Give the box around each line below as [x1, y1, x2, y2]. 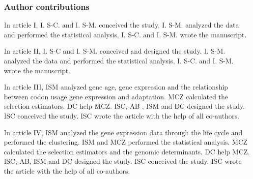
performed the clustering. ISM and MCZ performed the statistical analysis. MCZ [4, 137, 248, 147]
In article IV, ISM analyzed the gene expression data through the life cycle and [4, 127, 243, 137]
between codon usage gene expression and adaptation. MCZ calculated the [4, 91, 228, 101]
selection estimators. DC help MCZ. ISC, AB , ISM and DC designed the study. [4, 101, 245, 111]
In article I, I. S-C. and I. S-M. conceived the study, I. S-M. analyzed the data [4, 20, 239, 30]
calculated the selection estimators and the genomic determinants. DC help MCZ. [4, 146, 250, 156]
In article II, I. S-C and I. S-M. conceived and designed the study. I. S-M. [4, 46, 225, 56]
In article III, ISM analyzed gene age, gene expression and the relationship [4, 82, 228, 92]
